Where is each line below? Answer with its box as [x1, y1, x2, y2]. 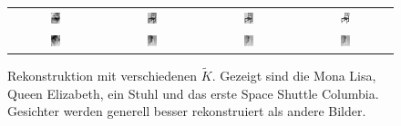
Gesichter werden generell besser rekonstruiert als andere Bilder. [7, 102, 366, 121]
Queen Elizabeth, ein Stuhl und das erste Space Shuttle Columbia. [7, 83, 379, 102]
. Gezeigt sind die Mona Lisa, [211, 65, 376, 84]
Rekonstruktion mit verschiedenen [7, 65, 198, 84]
